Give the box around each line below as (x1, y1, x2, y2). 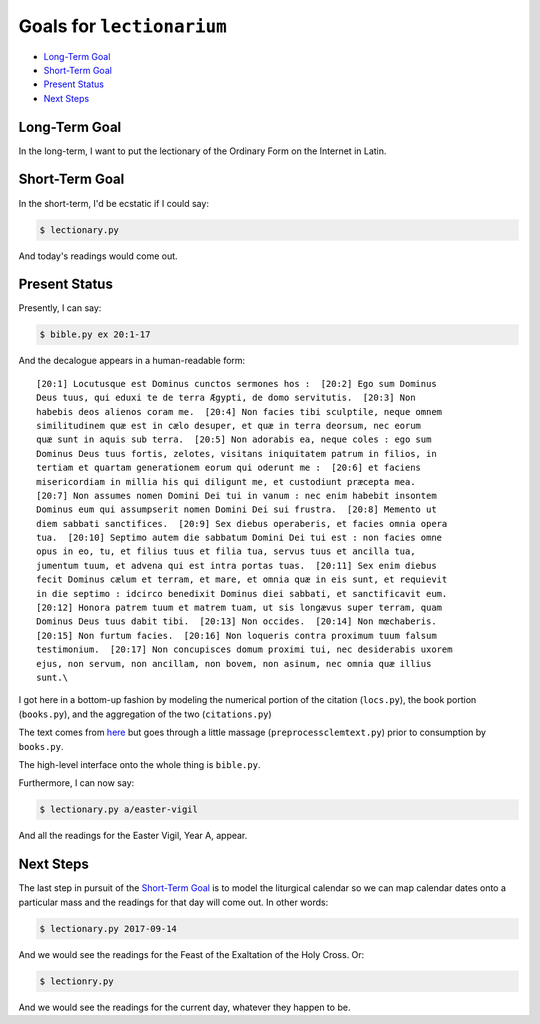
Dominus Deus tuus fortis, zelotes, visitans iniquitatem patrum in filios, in (36, 448, 437, 459)
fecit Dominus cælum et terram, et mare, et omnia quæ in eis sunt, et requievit (36, 574, 448, 585)
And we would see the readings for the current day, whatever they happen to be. (18, 1001, 351, 1013)
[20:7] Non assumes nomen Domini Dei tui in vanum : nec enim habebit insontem (36, 490, 437, 501)
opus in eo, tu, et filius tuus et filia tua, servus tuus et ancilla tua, (36, 546, 416, 557)
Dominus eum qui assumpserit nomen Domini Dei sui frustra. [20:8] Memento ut (36, 504, 437, 515)
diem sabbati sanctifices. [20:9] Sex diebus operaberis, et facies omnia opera (36, 518, 448, 529)
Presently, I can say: (18, 302, 102, 314)
